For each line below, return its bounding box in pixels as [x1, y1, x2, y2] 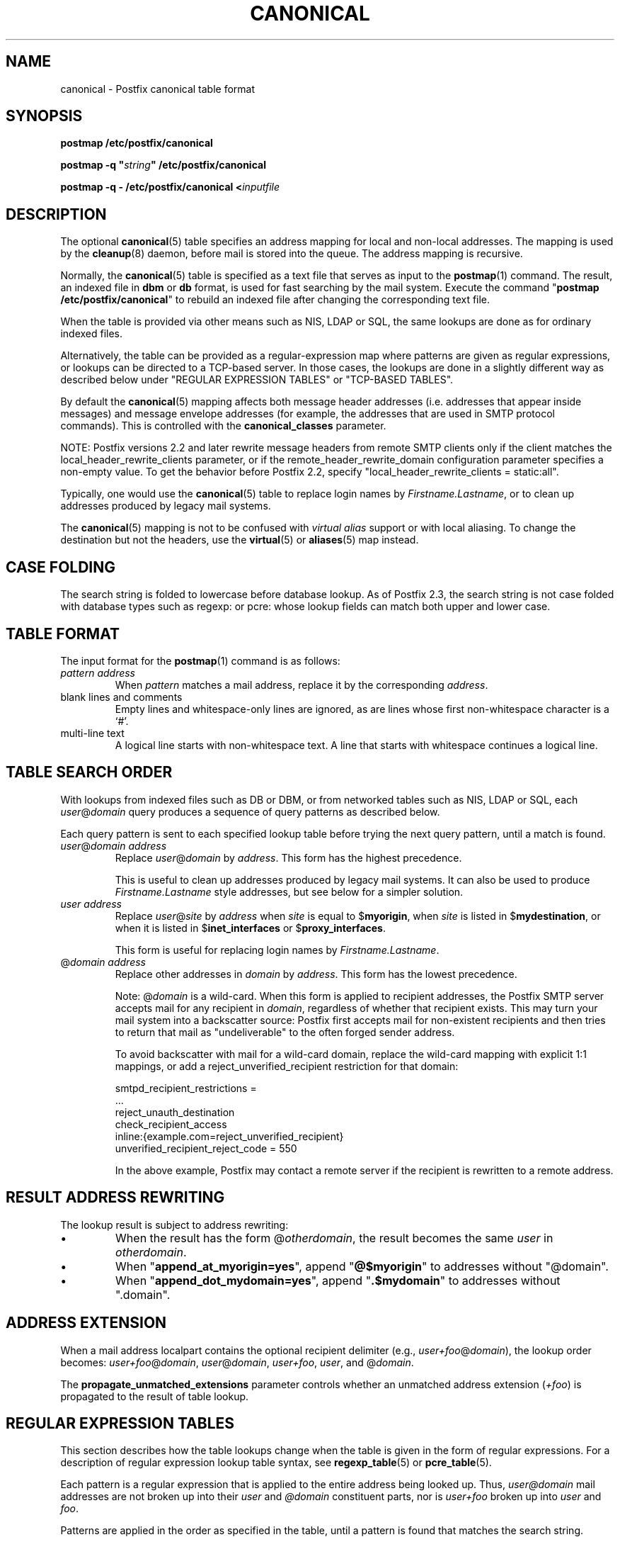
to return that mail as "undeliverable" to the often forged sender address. [115, 1025, 455, 1038]
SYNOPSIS [6, 107, 83, 125]
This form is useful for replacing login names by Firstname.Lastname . [115, 943, 440, 956]
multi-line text [60, 726, 125, 739]
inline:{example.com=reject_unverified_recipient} [115, 1130, 344, 1142]
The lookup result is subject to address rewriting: [60, 1218, 289, 1231]
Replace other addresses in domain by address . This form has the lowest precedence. [115, 967, 517, 980]
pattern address [60, 666, 136, 679]
